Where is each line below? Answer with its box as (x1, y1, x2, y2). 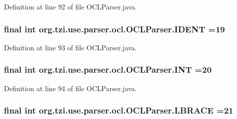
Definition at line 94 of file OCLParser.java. (4, 83, 137, 93)
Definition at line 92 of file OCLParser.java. (4, 1, 137, 11)
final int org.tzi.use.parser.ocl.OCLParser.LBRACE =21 (4, 104, 234, 117)
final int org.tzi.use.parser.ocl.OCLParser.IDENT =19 (4, 22, 225, 35)
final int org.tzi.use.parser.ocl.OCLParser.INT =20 (4, 63, 212, 76)
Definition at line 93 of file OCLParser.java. (4, 42, 137, 52)
